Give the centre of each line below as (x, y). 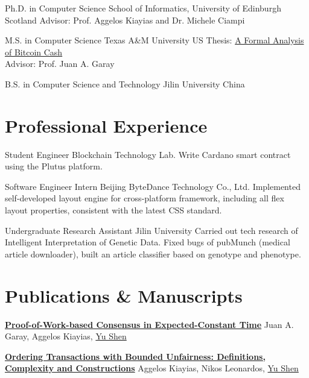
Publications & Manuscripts (124, 295)
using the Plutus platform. (54, 166)
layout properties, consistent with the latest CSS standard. (113, 210)
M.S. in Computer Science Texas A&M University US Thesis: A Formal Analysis (154, 40)
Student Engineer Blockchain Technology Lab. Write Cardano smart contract (148, 154)
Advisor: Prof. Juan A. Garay (60, 64)
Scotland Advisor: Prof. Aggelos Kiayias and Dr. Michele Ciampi (125, 20)
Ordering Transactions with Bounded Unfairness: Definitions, (135, 356)
